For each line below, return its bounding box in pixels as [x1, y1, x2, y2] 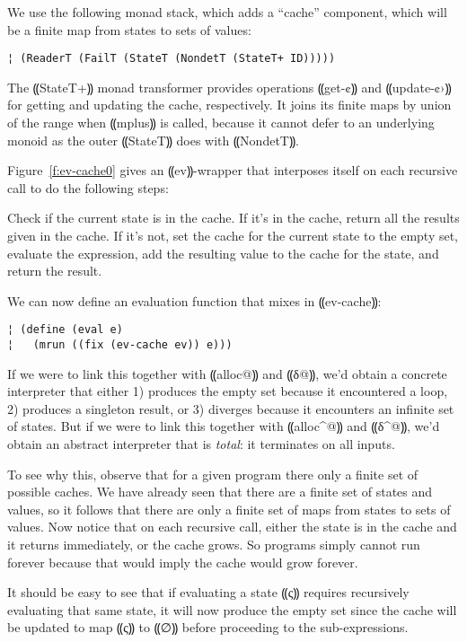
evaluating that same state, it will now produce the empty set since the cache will [7, 600, 457, 619]
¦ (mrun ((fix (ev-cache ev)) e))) [7, 339, 233, 352]
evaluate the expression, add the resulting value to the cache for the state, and [7, 243, 439, 262]
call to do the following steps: [7, 178, 169, 197]
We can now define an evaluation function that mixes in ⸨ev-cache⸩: [7, 291, 382, 310]
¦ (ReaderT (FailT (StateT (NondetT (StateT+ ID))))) [7, 52, 336, 66]
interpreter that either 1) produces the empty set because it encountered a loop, [7, 382, 448, 400]
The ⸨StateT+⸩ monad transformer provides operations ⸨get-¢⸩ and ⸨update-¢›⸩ [7, 77, 452, 96]
